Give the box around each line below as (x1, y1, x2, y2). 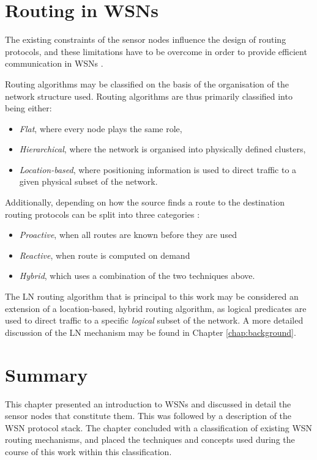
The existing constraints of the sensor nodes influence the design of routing (5, 33, 286, 46)
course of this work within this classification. (5, 445, 172, 458)
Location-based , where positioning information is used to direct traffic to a (19, 163, 297, 176)
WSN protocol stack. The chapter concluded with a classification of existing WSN (5, 421, 313, 434)
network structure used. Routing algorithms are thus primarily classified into (5, 89, 293, 102)
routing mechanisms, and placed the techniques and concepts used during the (5, 433, 295, 446)
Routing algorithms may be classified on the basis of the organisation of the (5, 77, 289, 90)
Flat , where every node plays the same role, (19, 122, 182, 135)
